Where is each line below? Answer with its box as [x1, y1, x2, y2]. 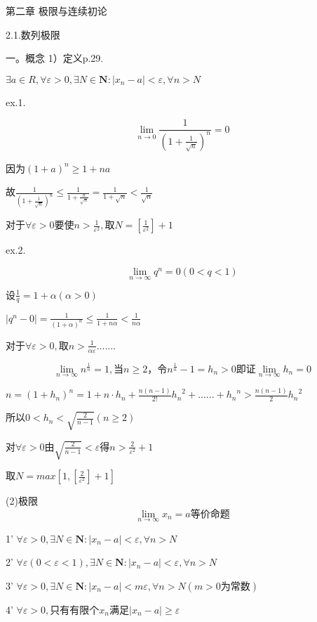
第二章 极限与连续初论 [6, 4, 107, 18]
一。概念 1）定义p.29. [6, 51, 104, 65]
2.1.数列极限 [6, 27, 60, 41]
